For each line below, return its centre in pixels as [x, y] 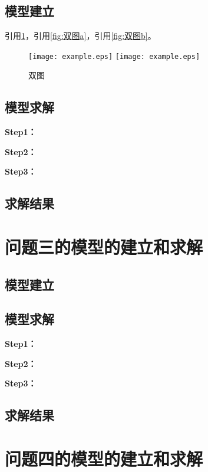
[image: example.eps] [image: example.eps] [114, 56]
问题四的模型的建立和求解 [104, 458]
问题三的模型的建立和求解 [104, 247]
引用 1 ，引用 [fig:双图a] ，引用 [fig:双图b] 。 [80, 36]
